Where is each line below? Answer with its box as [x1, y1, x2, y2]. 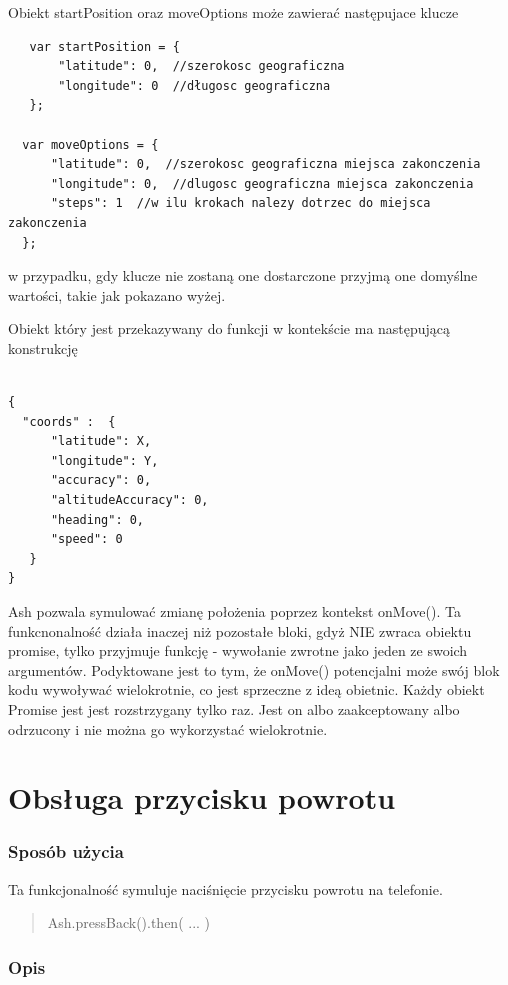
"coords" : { [22, 414, 116, 429]
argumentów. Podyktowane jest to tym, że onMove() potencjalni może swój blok [8, 659, 500, 680]
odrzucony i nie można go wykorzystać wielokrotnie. [8, 718, 328, 739]
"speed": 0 [50, 532, 123, 547]
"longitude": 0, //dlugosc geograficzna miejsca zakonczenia [50, 176, 474, 191]
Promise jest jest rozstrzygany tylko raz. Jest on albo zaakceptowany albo [8, 699, 460, 719]
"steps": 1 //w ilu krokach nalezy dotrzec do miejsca [50, 196, 431, 211]
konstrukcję [8, 337, 78, 358]
